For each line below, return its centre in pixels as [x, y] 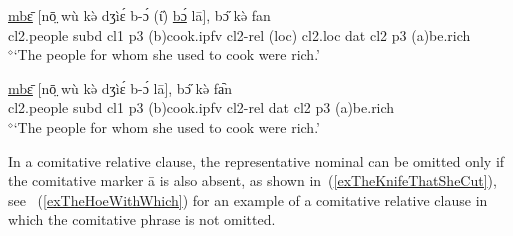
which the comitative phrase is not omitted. [142, 219]
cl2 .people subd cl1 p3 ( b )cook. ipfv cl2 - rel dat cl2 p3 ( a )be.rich [201, 107]
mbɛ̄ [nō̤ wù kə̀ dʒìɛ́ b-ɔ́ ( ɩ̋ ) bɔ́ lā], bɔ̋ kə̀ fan [139, 15]
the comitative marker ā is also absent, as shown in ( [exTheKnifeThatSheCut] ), [252, 180]
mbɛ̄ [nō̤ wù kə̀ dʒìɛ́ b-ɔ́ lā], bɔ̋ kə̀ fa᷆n [120, 87]
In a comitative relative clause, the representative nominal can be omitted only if [256, 160]
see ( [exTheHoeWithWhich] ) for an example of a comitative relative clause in [248, 199]
